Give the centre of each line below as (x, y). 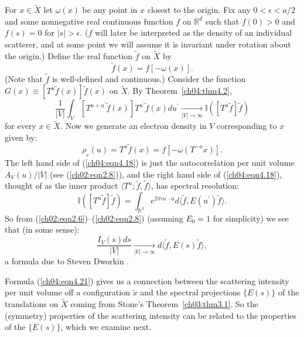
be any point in (110, 10)
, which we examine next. (106, 327)
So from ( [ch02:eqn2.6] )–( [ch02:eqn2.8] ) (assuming (94, 218)
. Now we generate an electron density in (134, 126)
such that (222, 21)
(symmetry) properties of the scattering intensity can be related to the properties (151, 315)
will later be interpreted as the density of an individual (193, 33)
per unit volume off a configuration (67, 292)
